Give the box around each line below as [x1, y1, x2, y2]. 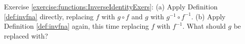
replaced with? [4, 30, 48, 41]
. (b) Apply [191, 11, 226, 21]
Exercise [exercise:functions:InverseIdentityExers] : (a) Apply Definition [4, 1, 218, 11]
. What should [182, 21, 226, 31]
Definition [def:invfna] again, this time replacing [4, 21, 149, 31]
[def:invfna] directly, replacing [4, 11, 94, 21]
